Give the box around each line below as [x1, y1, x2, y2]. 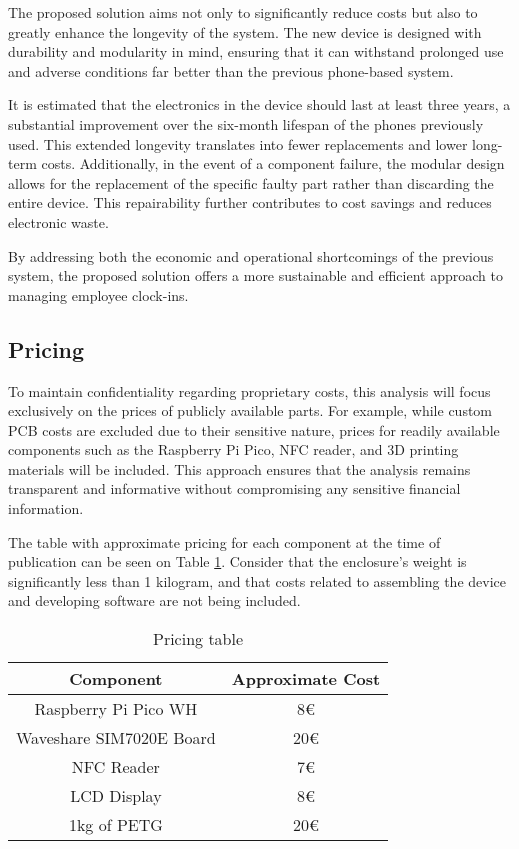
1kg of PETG [68, 813, 163, 837]
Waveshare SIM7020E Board [16, 726, 216, 750]
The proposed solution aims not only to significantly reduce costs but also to [8, 2, 478, 22]
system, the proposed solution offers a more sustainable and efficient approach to [8, 265, 503, 286]
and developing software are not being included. [8, 590, 301, 611]
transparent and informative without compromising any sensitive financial [8, 478, 461, 499]
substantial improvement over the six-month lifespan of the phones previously [8, 113, 484, 134]
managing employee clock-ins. [8, 284, 189, 305]
